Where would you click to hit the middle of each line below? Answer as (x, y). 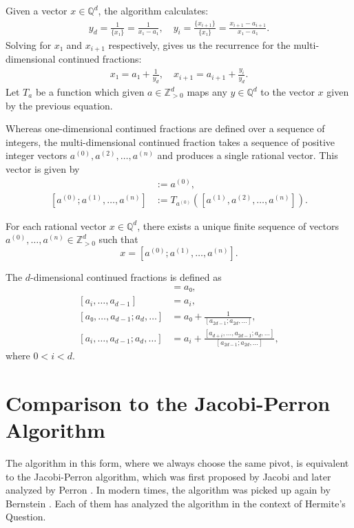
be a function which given (90, 92)
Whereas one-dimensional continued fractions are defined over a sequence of (165, 128)
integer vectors (37, 155)
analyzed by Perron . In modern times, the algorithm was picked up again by (168, 490)
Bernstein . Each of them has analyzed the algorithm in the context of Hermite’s (176, 503)
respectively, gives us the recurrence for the (199, 44)
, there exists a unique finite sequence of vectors (238, 225)
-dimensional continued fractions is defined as (126, 276)
